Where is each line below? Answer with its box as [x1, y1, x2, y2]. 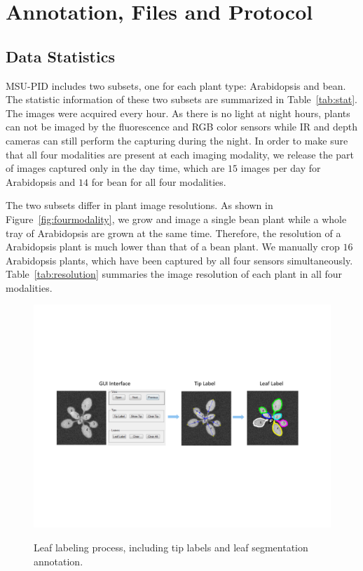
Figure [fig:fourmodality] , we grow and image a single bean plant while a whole [6, 211, 347, 226]
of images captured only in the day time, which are [6, 161, 225, 175]
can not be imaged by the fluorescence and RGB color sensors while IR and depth [6, 119, 357, 134]
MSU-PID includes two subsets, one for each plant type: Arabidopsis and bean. [6, 78, 346, 93]
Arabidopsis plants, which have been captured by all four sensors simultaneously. [6, 253, 353, 267]
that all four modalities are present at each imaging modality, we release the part [6, 147, 355, 161]
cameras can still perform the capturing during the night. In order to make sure [6, 133, 348, 147]
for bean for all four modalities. [91, 174, 226, 189]
